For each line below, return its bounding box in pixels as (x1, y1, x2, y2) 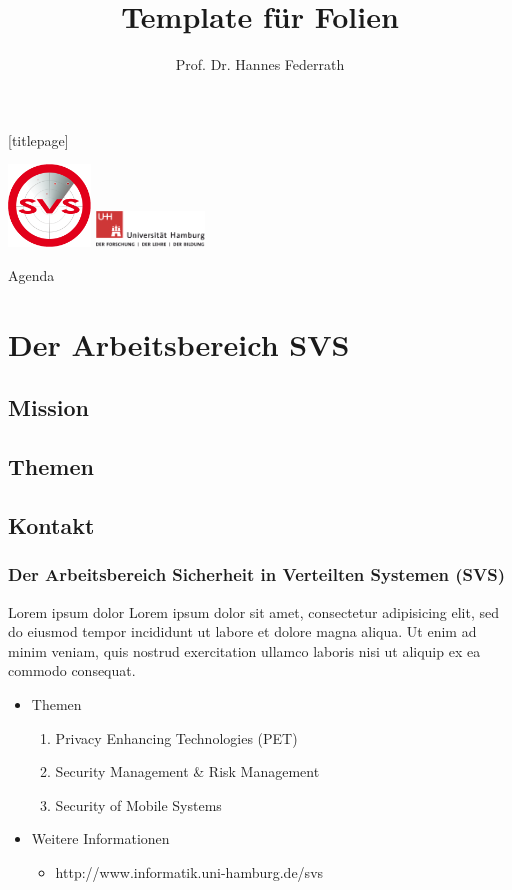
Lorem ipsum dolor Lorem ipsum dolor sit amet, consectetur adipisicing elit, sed (8, 601, 500, 622)
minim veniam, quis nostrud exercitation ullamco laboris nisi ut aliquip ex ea (8, 640, 481, 661)
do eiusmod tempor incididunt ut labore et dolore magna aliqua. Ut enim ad (8, 621, 477, 642)
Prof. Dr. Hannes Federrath (175, 54, 345, 75)
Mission (8, 392, 89, 423)
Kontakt (8, 509, 95, 540)
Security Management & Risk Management (55, 761, 320, 782)
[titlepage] (8, 129, 69, 150)
